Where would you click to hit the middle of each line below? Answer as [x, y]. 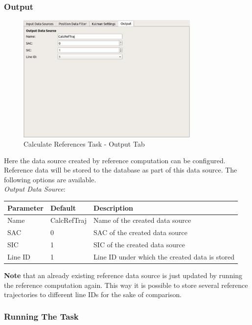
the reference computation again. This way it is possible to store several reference [126, 285]
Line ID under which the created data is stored [164, 256]
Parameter [25, 207]
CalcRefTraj [69, 220]
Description [114, 207]
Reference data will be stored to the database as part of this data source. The [121, 170]
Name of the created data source [142, 220]
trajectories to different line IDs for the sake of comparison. [93, 294]
